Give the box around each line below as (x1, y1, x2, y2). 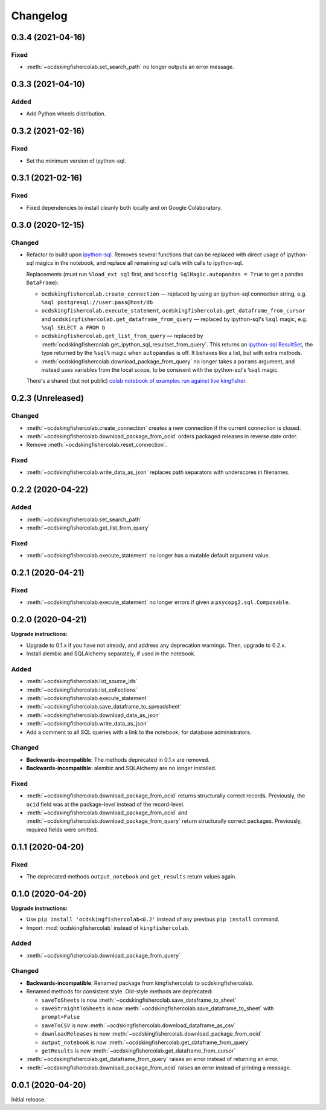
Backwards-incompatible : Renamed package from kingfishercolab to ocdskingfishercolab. (26, 979, 254, 987)
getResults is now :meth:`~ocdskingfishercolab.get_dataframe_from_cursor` (41, 1047, 236, 1054)
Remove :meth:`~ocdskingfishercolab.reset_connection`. (26, 441, 167, 449)
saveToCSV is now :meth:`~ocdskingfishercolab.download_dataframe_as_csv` (41, 1022, 236, 1029)
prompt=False (41, 1013, 80, 1021)
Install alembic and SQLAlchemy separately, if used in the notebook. (26, 650, 196, 657)
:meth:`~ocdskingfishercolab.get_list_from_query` (26, 524, 150, 531)
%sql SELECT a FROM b (41, 324, 106, 331)
